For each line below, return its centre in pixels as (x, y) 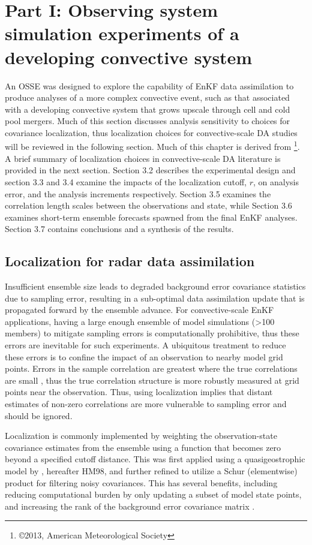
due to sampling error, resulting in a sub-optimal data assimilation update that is (155, 298)
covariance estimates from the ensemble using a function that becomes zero (143, 447)
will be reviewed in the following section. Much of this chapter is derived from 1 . (152, 146)
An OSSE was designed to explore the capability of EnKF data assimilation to (149, 85)
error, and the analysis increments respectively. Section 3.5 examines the (138, 193)
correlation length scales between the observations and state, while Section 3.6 (148, 205)
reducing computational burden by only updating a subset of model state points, (153, 494)
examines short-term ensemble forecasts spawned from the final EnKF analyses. (151, 217)
